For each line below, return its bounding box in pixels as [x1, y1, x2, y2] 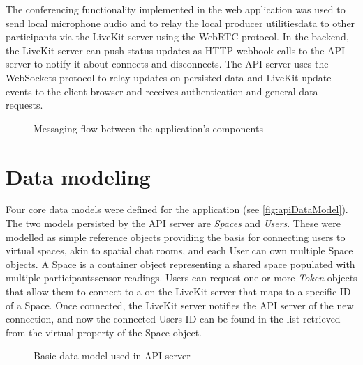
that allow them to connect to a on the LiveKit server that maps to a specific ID [6, 284, 351, 299]
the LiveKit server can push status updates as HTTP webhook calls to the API [6, 42, 346, 57]
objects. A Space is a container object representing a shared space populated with [6, 256, 355, 271]
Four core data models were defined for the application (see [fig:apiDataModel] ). [6, 202, 348, 217]
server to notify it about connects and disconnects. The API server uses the [6, 56, 329, 71]
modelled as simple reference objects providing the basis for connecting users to [6, 229, 346, 244]
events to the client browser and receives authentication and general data [6, 84, 318, 98]
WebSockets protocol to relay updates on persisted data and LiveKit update [6, 70, 332, 84]
